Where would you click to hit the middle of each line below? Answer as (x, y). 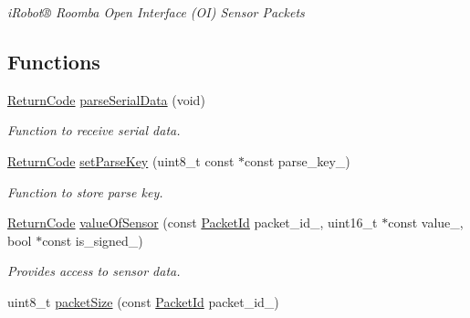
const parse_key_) (298, 160)
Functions (54, 61)
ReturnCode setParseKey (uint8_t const (121, 160)
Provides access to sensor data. (94, 271)
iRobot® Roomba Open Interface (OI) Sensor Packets (156, 12)
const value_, (426, 223)
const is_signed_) (93, 240)
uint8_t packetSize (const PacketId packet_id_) (143, 301)
